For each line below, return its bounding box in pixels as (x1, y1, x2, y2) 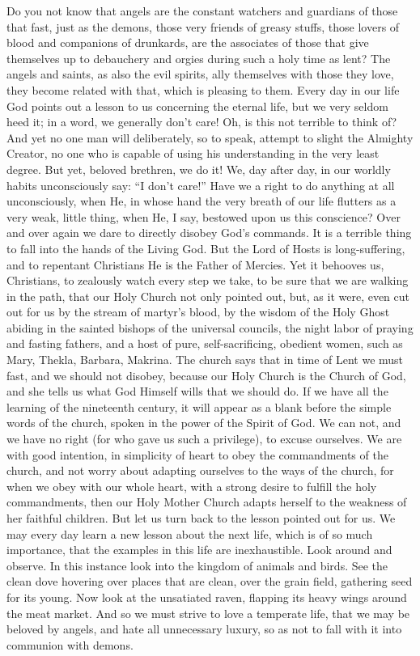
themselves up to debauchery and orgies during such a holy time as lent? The (6, 49, 391, 66)
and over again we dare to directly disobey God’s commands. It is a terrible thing (6, 224, 412, 241)
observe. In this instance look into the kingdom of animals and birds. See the (6, 557, 388, 573)
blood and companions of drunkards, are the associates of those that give (6, 34, 369, 51)
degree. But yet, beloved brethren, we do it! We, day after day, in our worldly (6, 160, 391, 177)
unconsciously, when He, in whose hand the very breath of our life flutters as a (6, 193, 397, 209)
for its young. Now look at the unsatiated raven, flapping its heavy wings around (6, 588, 407, 605)
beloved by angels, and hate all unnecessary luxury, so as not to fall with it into (6, 620, 402, 637)
